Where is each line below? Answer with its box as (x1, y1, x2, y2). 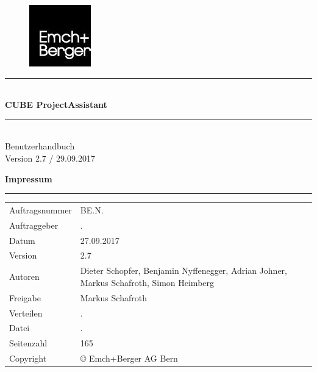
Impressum (5, 172, 52, 185)
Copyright (9, 352, 47, 365)
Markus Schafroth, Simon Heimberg (80, 276, 215, 288)
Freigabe (9, 291, 41, 304)
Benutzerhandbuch (5, 140, 75, 152)
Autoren (9, 270, 40, 283)
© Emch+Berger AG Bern (80, 352, 178, 365)
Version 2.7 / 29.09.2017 (5, 151, 95, 164)
